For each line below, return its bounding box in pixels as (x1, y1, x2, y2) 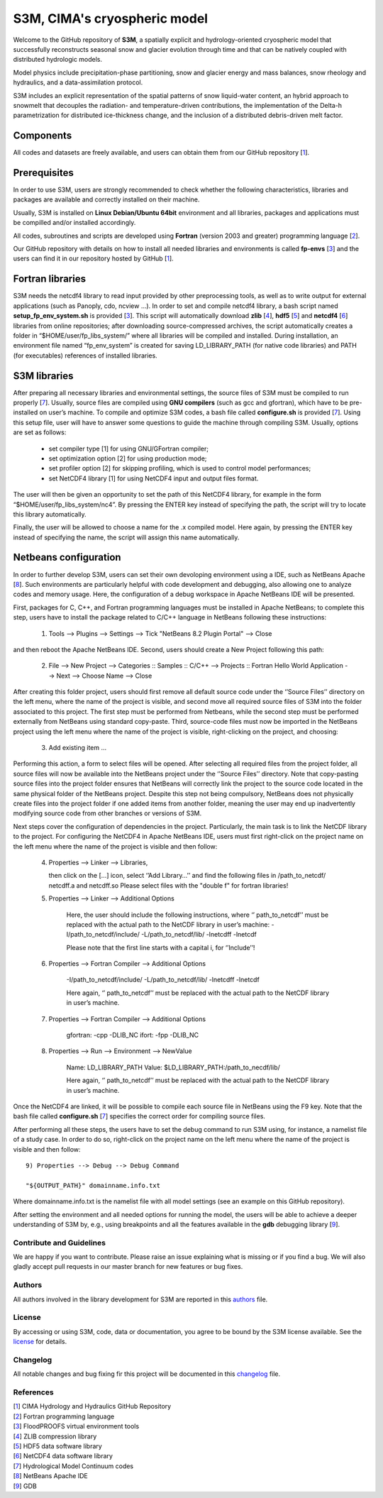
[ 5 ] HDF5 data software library (13, 1441, 102, 1450)
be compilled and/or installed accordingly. (13, 219, 136, 227)
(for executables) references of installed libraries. (13, 351, 157, 360)
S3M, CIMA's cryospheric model (13, 11, 209, 26)
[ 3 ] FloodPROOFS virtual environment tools (13, 1422, 140, 1431)
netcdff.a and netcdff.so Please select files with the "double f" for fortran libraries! (48, 881, 289, 890)
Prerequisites (13, 167, 74, 179)
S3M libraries (13, 370, 74, 382)
